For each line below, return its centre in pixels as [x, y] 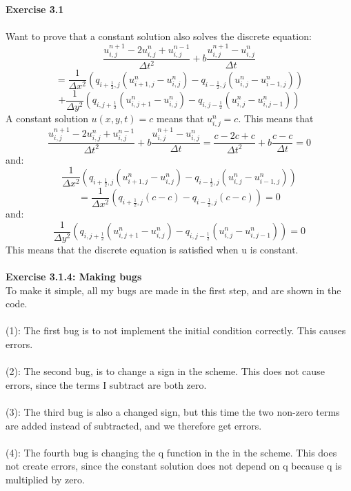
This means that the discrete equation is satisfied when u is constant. [152, 249]
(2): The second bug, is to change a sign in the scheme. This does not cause [165, 371]
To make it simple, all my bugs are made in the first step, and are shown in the [173, 290]
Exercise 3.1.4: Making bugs [74, 277]
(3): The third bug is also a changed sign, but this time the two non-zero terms [173, 411]
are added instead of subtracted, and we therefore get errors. [134, 425]
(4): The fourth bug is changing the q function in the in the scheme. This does [171, 452]
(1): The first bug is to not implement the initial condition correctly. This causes [176, 330]
